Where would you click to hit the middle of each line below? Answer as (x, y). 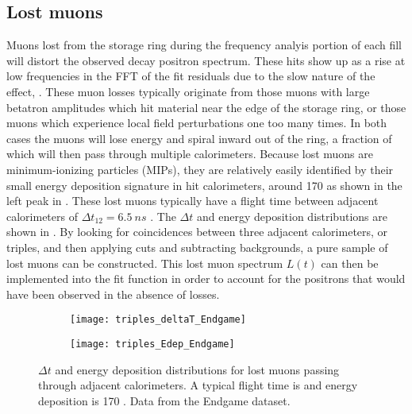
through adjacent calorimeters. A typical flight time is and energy (198, 385)
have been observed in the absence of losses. (113, 294)
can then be (350, 263)
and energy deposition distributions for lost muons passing (197, 369)
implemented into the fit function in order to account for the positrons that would (206, 279)
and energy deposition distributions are (292, 216)
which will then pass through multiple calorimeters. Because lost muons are (190, 154)
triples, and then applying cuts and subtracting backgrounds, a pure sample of (197, 247)
